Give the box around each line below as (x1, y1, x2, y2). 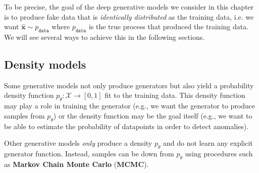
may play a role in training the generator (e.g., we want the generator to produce (4, 100, 255, 111)
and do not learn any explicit (163, 138, 253, 148)
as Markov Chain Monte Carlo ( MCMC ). (4, 158, 149, 169)
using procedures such (185, 148, 253, 158)
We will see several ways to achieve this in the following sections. (4, 31, 205, 42)
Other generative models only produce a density (4, 138, 152, 148)
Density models (4, 56, 86, 72)
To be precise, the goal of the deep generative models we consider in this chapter (4, 2, 254, 12)
